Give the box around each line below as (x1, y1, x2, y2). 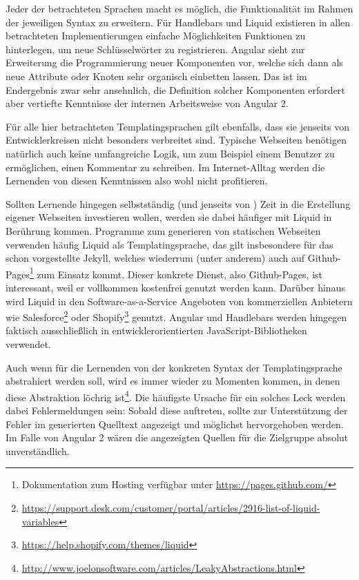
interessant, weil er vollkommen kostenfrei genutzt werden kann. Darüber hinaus (6, 280, 345, 294)
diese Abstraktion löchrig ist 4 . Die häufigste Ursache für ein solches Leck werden (6, 387, 346, 404)
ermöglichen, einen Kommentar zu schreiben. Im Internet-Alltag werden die (6, 159, 325, 174)
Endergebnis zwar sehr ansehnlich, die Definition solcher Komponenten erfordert (6, 82, 345, 97)
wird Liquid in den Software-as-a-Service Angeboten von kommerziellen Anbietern (6, 293, 353, 308)
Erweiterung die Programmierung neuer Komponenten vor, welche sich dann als (6, 55, 343, 70)
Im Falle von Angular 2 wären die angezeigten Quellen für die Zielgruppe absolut (6, 430, 349, 445)
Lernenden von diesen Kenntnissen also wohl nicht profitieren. (6, 173, 268, 188)
